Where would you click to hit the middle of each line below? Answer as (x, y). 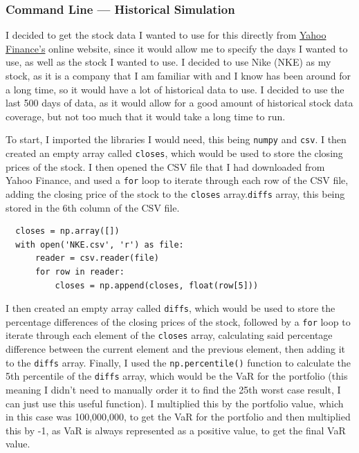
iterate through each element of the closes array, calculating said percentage (169, 335)
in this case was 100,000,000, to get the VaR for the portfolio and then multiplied (178, 417)
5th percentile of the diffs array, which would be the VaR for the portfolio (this (177, 376)
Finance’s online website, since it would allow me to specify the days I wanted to (177, 48)
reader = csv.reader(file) (97, 258)
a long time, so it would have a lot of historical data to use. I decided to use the (175, 89)
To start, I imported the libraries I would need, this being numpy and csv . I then (176, 139)
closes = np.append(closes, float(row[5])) (157, 285)
